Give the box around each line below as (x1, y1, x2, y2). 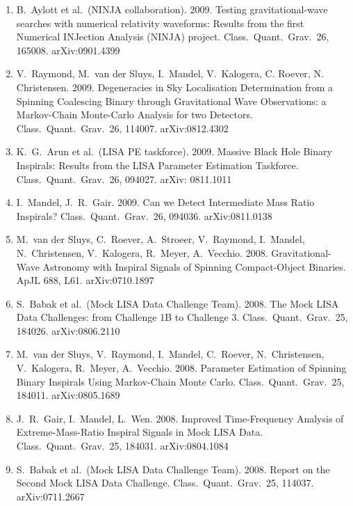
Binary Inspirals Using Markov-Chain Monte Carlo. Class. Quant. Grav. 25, (16, 374, 345, 388)
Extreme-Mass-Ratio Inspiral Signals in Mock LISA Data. (16, 425, 263, 439)
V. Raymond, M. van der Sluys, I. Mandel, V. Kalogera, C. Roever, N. (16, 66, 324, 81)
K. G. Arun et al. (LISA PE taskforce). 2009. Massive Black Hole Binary (16, 144, 332, 159)
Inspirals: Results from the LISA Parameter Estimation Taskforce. (16, 157, 299, 172)
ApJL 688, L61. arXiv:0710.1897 (16, 273, 154, 287)
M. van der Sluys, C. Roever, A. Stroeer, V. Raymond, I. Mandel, (16, 232, 305, 246)
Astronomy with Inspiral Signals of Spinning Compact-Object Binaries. (42, 259, 346, 274)
